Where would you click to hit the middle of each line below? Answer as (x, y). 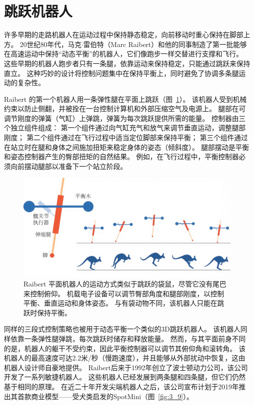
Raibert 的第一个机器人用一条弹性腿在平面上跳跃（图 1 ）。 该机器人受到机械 (125, 99)
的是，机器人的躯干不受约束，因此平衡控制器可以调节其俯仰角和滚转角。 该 (125, 348)
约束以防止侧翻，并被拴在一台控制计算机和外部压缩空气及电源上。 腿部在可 (125, 108)
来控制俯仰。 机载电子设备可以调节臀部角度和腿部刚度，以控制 (124, 293)
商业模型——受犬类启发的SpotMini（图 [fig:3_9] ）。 (112, 396)
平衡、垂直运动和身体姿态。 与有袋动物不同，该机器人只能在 (120, 303)
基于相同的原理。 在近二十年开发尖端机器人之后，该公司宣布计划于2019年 (121, 387)
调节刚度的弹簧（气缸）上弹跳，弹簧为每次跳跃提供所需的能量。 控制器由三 (125, 118)
